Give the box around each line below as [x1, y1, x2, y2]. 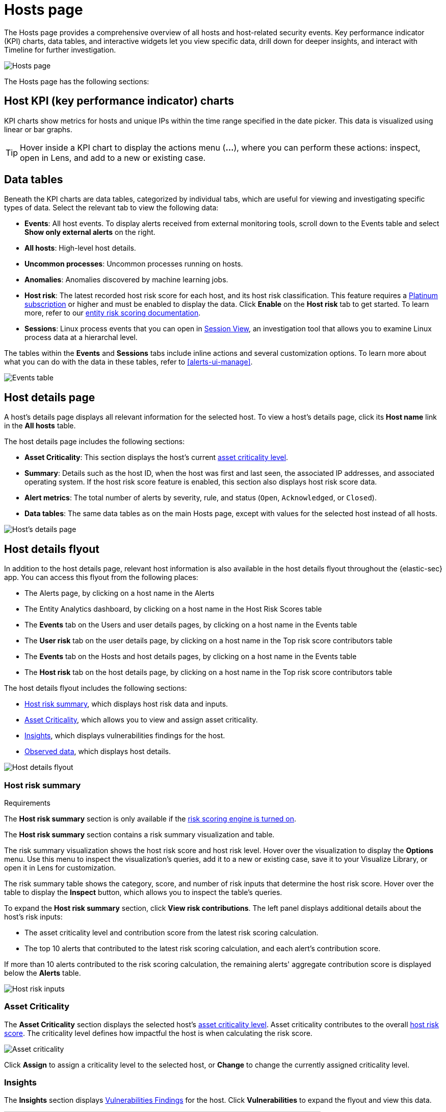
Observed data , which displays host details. [24, 747, 171, 756]
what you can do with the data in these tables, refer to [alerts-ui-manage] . [4, 357, 253, 367]
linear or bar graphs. [4, 125, 72, 134]
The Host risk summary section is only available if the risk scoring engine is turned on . [4, 814, 297, 823]
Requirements [4, 798, 50, 807]
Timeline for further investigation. [4, 45, 116, 54]
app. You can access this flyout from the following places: [4, 573, 198, 582]
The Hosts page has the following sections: [4, 77, 149, 86]
